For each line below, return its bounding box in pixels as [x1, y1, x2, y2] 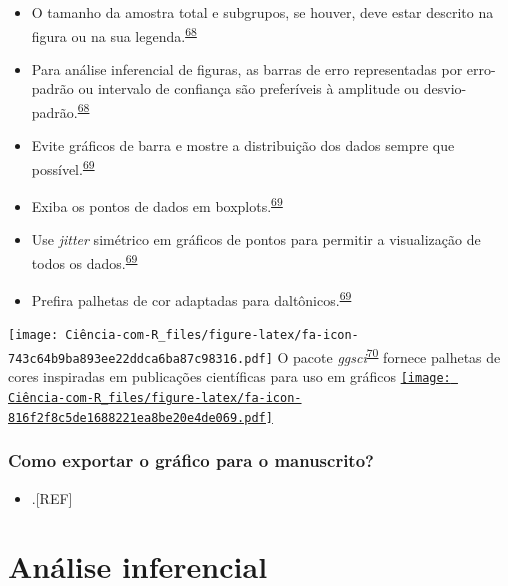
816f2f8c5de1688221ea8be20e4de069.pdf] [8, 410, 273, 425]
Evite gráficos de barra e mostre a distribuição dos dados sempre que [31, 135, 455, 156]
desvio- [423, 78, 467, 99]
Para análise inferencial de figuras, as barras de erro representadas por [31, 58, 463, 79]
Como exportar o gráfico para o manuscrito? [8, 448, 374, 473]
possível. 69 [31, 155, 95, 179]
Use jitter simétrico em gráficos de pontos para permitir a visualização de [31, 229, 481, 250]
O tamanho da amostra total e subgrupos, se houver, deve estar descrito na [31, 2, 494, 22]
